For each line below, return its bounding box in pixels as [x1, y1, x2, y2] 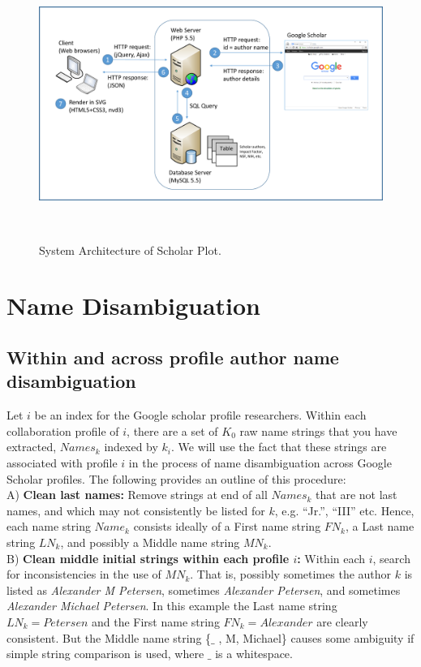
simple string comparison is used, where [6, 645, 204, 662]
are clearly [316, 613, 368, 630]
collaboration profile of [6, 422, 119, 439]
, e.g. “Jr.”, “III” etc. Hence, [274, 501, 415, 519]
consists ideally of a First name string [133, 518, 321, 535]
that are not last [316, 486, 397, 503]
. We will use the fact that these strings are [171, 438, 387, 455]
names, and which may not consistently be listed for [6, 501, 265, 519]
